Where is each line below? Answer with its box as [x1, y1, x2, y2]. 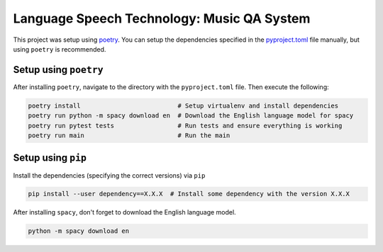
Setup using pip [13, 152, 87, 164]
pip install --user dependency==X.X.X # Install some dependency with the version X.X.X [28, 190, 350, 198]
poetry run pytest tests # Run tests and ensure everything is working [28, 121, 343, 130]
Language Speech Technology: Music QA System [13, 11, 311, 26]
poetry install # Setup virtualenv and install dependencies [28, 101, 339, 110]
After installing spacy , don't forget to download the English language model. [13, 208, 237, 217]
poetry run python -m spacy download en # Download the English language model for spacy [28, 112, 354, 120]
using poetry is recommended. [13, 45, 106, 53]
